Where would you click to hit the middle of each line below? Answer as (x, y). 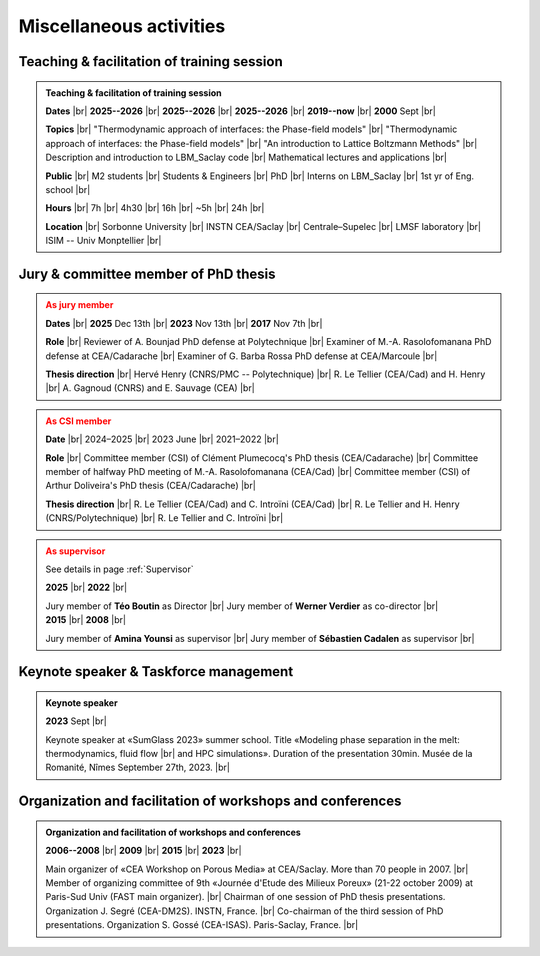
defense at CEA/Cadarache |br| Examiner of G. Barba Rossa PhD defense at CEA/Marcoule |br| (241, 356)
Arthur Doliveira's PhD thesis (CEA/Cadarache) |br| (151, 486)
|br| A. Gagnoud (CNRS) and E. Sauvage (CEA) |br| (150, 388)
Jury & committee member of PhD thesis (147, 273)
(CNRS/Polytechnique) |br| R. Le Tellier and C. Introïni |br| (164, 518)
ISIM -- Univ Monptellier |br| (103, 241)
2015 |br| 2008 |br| (86, 620)
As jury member (79, 305)
